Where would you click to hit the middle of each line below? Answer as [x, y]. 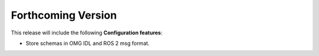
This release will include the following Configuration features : [87, 33]
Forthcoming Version [64, 15]
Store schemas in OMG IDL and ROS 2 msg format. [88, 43]
